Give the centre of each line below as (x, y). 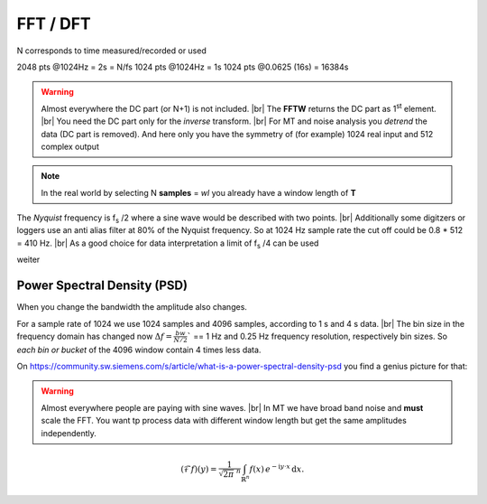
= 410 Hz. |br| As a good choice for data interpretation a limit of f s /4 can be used (168, 244)
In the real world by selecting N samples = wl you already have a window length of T (198, 192)
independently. (69, 433)
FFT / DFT (54, 23)
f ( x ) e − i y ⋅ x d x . (277, 468)
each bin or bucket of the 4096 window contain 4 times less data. (139, 350)
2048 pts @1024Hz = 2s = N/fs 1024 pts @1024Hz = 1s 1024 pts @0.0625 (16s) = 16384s (183, 67)
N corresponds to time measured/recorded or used (111, 51)
